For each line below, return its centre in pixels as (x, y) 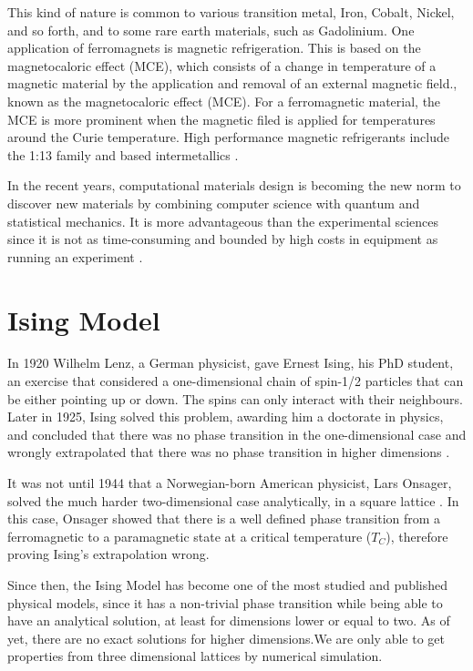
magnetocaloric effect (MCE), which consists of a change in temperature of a (222, 65)
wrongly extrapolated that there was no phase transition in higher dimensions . (229, 452)
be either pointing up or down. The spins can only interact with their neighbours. (235, 398)
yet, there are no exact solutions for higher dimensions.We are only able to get (226, 638)
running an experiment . (75, 256)
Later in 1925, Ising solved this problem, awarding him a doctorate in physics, (226, 417)
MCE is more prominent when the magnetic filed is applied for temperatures (221, 119)
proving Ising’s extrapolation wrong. (108, 554)
